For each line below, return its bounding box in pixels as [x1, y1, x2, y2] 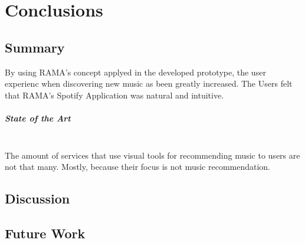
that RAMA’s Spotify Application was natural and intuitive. [5, 88, 224, 101]
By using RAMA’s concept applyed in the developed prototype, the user [5, 65, 266, 78]
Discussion [5, 189, 70, 208]
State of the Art [5, 111, 71, 124]
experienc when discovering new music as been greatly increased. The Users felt [5, 77, 293, 90]
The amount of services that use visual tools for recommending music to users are [5, 149, 300, 161]
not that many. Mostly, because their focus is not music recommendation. [5, 160, 271, 173]
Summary [5, 38, 65, 56]
